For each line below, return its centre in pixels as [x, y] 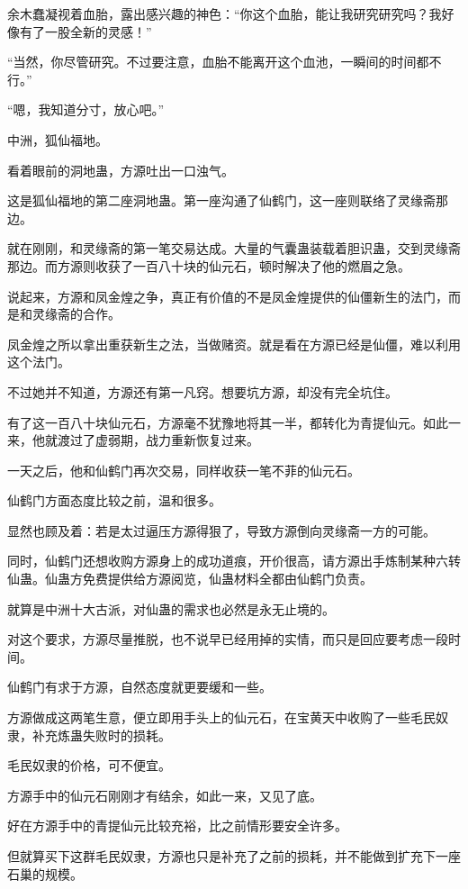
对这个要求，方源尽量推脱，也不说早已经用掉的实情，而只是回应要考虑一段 [228, 639]
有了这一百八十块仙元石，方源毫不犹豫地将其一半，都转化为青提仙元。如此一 [234, 422]
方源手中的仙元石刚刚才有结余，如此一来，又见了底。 [165, 795]
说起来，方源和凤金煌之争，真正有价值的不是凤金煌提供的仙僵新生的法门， [228, 296]
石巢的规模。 [45, 873]
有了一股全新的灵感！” [85, 31]
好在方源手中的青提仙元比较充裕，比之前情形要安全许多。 [177, 825]
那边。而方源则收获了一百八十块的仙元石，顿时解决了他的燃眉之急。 [209, 265]
